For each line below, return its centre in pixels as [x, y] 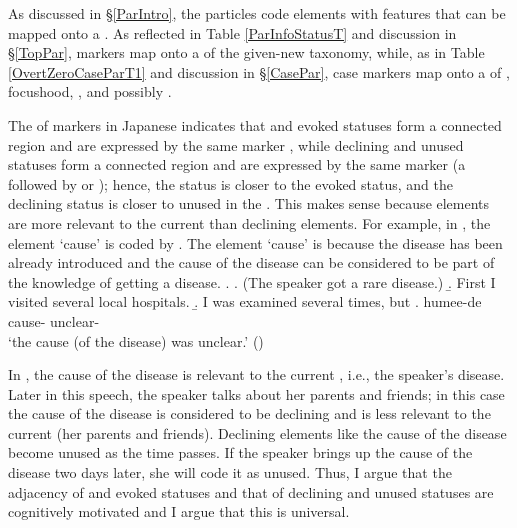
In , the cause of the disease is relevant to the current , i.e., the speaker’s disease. [256, 374]
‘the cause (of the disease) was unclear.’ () [136, 340]
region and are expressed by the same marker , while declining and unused [236, 144]
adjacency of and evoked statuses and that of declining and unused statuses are [251, 491]
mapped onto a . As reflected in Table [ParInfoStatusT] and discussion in [232, 32]
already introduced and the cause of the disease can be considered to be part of [251, 262]
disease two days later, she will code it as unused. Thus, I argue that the [230, 472]
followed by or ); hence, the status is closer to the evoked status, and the [230, 183]
